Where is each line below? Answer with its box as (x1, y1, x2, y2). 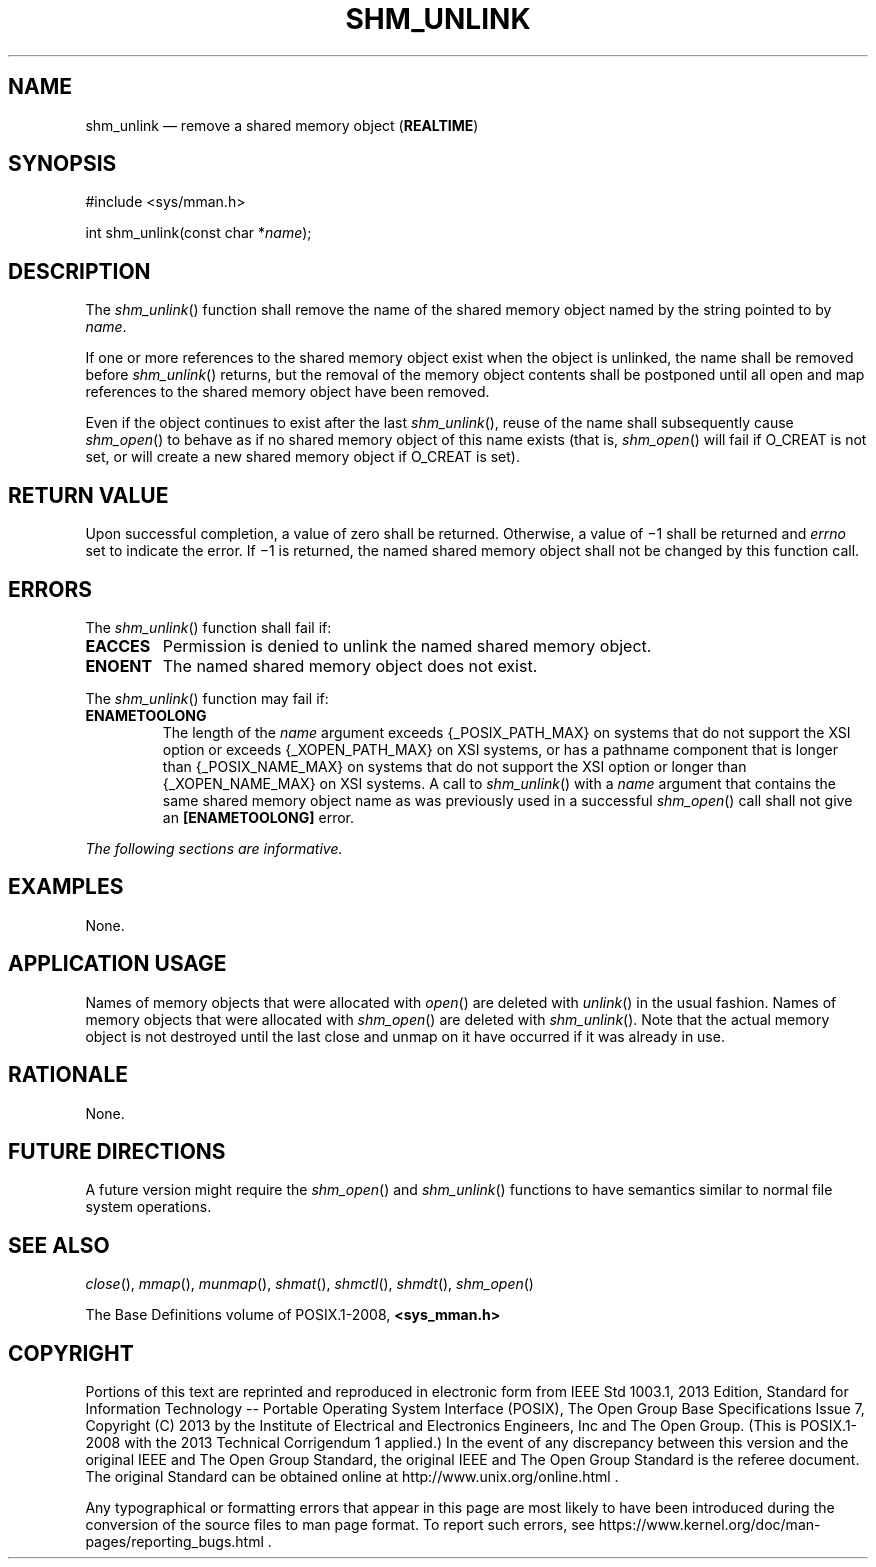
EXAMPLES (8, 874, 124, 900)
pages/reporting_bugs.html (85, 1533, 264, 1551)
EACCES (85, 635, 151, 656)
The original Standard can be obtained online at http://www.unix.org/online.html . (85, 1468, 619, 1486)
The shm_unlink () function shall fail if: (85, 618, 332, 636)
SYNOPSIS (8, 151, 117, 177)
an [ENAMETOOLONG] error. (162, 808, 355, 826)
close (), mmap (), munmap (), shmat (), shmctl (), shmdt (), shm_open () (85, 1275, 534, 1293)
